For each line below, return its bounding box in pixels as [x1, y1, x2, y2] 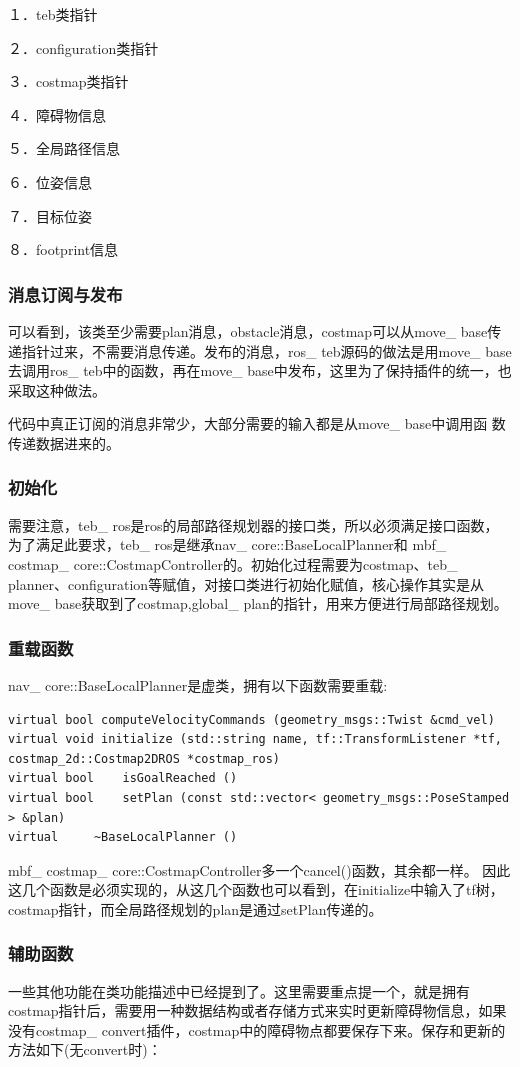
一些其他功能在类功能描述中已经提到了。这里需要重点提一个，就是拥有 [8, 980, 470, 1001]
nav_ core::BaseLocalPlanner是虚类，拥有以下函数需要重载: [8, 674, 388, 695]
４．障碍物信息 [8, 104, 106, 125]
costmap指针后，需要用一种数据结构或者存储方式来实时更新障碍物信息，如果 [8, 1000, 507, 1021]
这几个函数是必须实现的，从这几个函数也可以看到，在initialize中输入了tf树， [8, 879, 504, 900]
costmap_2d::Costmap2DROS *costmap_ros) [8, 751, 281, 766]
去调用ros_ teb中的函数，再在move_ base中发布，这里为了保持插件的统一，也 [8, 360, 512, 381]
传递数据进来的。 [8, 432, 120, 453]
